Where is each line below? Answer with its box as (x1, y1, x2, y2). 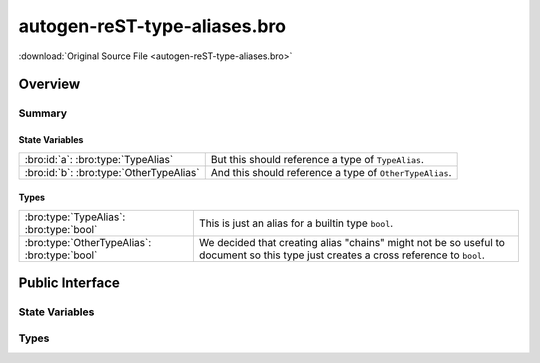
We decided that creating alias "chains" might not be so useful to (198, 235, 505, 249)
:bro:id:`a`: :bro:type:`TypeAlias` (24, 152, 174, 166)
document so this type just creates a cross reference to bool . (198, 248, 485, 262)
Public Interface (18, 274, 120, 291)
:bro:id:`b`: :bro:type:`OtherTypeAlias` (24, 165, 200, 179)
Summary (18, 106, 68, 120)
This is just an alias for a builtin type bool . (198, 216, 394, 230)
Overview (18, 76, 81, 93)
